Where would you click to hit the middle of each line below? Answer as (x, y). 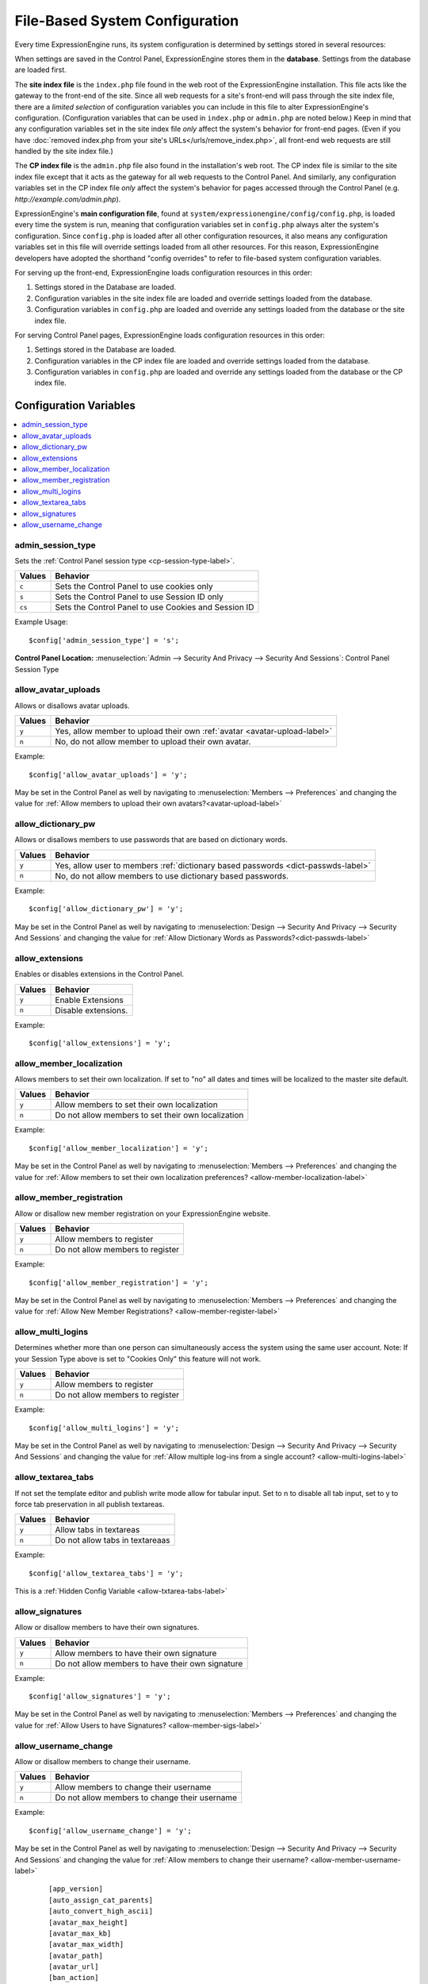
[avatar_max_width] (86, 1945)
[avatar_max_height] (88, 1922)
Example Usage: (41, 622)
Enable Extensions (90, 1000)
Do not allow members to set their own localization (149, 1115)
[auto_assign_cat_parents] (101, 1900)
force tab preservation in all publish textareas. (90, 1504)
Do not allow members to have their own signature (149, 1663)
